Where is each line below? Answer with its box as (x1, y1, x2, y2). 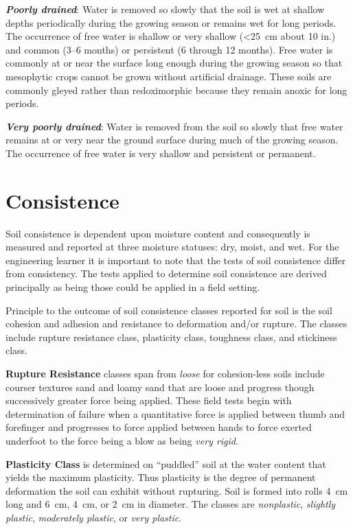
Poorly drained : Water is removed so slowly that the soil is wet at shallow (5, 2, 325, 16)
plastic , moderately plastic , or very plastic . (5, 510, 182, 524)
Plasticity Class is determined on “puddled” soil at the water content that (5, 456, 326, 471)
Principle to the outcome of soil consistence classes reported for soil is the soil (5, 303, 332, 317)
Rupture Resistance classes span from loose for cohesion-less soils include (5, 366, 325, 380)
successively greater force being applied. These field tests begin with (5, 393, 292, 408)
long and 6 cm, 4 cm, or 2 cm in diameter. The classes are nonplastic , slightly (5, 497, 336, 511)
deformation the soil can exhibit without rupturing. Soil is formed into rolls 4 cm (5, 483, 348, 497)
